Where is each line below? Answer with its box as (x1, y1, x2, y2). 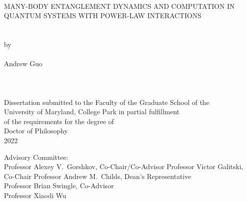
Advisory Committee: (4, 151, 68, 162)
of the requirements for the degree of (4, 116, 114, 126)
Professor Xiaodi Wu (4, 190, 66, 200)
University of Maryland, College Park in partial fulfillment (4, 106, 180, 117)
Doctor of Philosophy (4, 126, 68, 136)
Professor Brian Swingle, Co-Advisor (4, 180, 114, 191)
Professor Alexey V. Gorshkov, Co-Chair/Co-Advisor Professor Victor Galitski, (4, 161, 244, 172)
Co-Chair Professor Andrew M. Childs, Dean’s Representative (4, 171, 192, 181)
